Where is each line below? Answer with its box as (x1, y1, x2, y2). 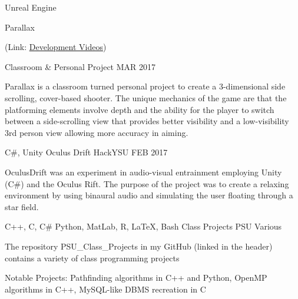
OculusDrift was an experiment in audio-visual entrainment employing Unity (5, 165, 282, 178)
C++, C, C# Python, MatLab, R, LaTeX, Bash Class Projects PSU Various (5, 220, 282, 232)
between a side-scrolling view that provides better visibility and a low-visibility (5, 115, 289, 127)
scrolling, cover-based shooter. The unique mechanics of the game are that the (5, 91, 287, 104)
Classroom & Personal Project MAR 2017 (5, 60, 156, 72)
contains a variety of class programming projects (5, 251, 180, 264)
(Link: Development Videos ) (5, 41, 107, 53)
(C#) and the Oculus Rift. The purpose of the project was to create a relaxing (5, 177, 289, 190)
